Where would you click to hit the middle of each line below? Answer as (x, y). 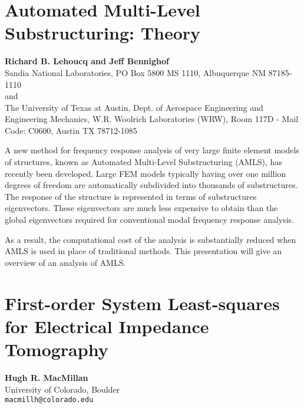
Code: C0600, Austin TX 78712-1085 (71, 130)
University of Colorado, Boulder (62, 389)
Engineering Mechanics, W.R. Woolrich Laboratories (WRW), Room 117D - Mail (152, 119)
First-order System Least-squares (142, 303)
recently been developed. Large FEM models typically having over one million (146, 173)
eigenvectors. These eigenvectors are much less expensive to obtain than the (141, 208)
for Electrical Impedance (107, 326)
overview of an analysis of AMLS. (65, 262)
